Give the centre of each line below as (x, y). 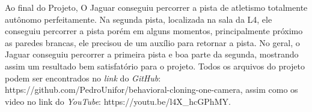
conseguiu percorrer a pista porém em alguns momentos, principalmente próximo (154, 31)
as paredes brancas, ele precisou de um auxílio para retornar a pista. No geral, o (152, 42)
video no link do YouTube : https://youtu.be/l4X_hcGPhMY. (118, 101)
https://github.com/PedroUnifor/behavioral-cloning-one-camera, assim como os (151, 90)
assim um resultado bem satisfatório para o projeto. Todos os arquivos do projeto (155, 66)
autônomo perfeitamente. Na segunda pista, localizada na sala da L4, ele (139, 19)
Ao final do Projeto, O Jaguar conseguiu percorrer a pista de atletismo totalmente (156, 7)
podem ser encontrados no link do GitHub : (83, 78)
